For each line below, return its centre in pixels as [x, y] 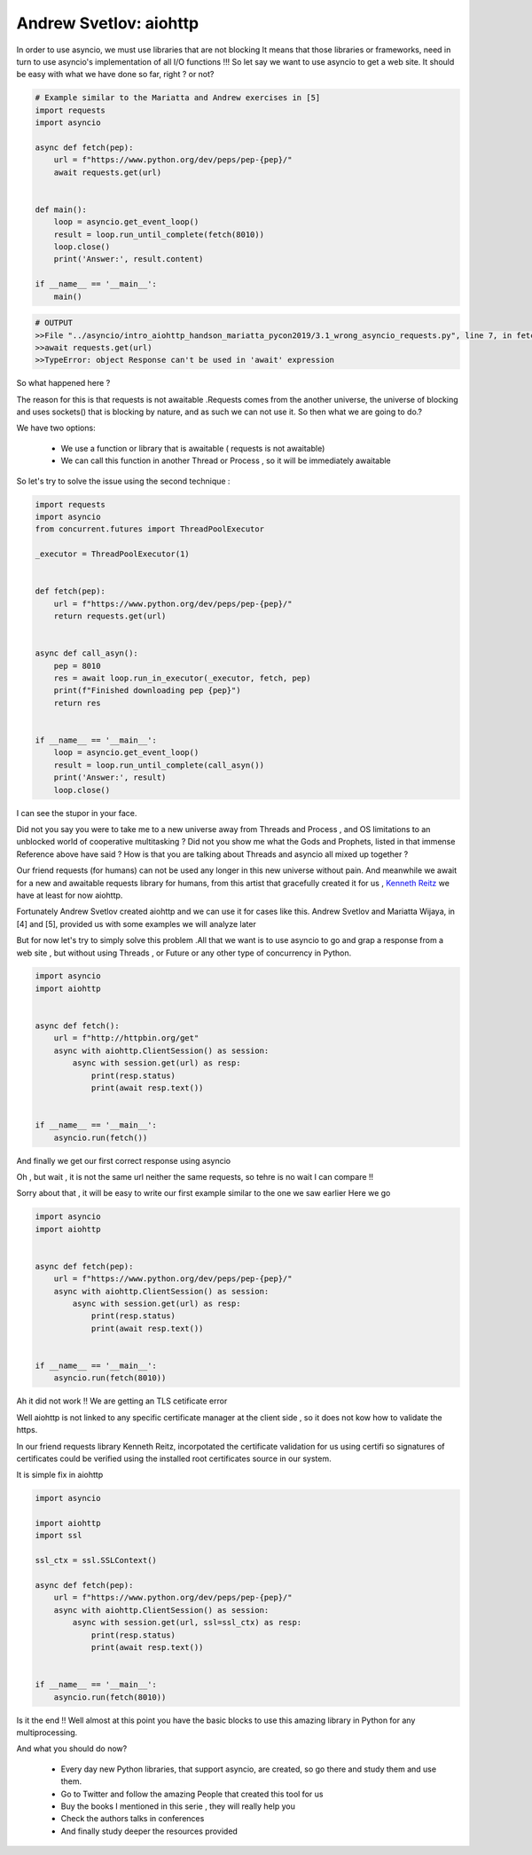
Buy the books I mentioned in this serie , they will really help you [178, 1806]
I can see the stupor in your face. [77, 813]
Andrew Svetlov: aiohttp [108, 23]
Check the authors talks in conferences [133, 1819]
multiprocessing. [47, 1732]
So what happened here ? [63, 383]
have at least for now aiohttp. [70, 895]
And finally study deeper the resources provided [149, 1831]
